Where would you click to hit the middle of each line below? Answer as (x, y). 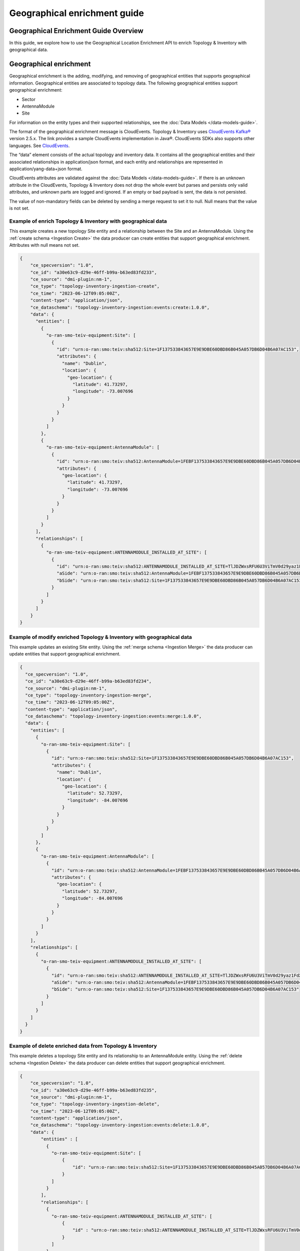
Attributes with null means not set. (44, 245)
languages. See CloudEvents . (39, 146)
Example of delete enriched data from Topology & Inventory (83, 1046)
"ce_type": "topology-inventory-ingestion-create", (95, 286)
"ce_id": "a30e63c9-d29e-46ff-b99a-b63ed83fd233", (93, 272)
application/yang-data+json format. (46, 169)
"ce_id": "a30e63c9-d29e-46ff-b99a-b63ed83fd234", (88, 681)
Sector (29, 99)
